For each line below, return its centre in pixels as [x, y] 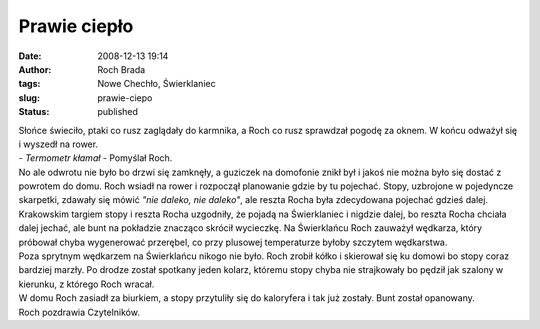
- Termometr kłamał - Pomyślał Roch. [95, 158]
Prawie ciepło [76, 26]
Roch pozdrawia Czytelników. [79, 312]
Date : [30, 56]
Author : [35, 69]
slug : [29, 97]
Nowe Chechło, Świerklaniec [156, 84]
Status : [34, 112]
